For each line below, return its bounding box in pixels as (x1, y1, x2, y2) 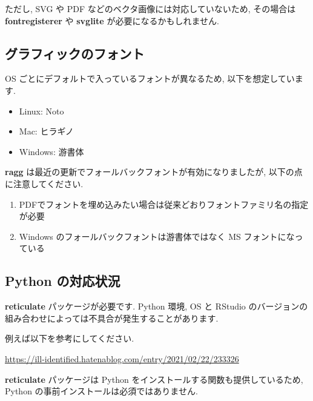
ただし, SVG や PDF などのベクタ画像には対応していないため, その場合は (5, 2, 296, 15)
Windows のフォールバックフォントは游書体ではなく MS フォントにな (19, 230, 295, 242)
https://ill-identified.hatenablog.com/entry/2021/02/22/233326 (5, 352, 239, 365)
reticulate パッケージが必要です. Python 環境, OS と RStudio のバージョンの (5, 300, 308, 313)
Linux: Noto (19, 104, 64, 117)
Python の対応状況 (5, 271, 120, 290)
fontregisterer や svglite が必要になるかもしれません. (5, 14, 219, 27)
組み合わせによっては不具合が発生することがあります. (5, 311, 219, 324)
